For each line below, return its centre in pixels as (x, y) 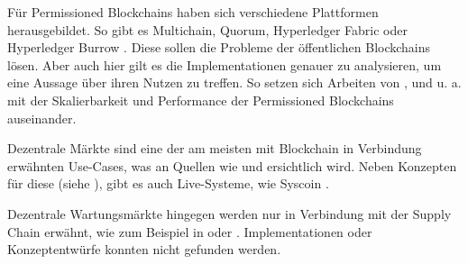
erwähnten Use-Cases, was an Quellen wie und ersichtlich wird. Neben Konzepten (232, 165)
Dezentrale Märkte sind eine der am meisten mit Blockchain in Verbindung (215, 148)
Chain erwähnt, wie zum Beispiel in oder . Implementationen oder (190, 231)
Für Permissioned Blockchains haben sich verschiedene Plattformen (193, 12)
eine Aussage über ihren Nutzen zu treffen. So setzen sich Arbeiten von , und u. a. (234, 82)
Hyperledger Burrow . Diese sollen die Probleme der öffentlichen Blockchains (219, 47)
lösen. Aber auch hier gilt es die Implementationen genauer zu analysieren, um (225, 64)
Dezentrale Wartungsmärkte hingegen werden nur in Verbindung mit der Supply (229, 213)
